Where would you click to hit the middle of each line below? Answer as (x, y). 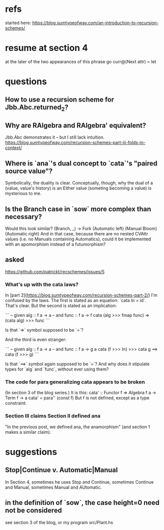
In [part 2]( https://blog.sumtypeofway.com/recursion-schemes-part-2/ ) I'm (82, 295)
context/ (14, 148)
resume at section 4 (47, 48)
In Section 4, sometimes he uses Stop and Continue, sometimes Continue (79, 482)
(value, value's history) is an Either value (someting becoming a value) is (78, 188)
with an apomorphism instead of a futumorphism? (55, 244)
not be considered (34, 511)
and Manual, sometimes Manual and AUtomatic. (54, 487)
